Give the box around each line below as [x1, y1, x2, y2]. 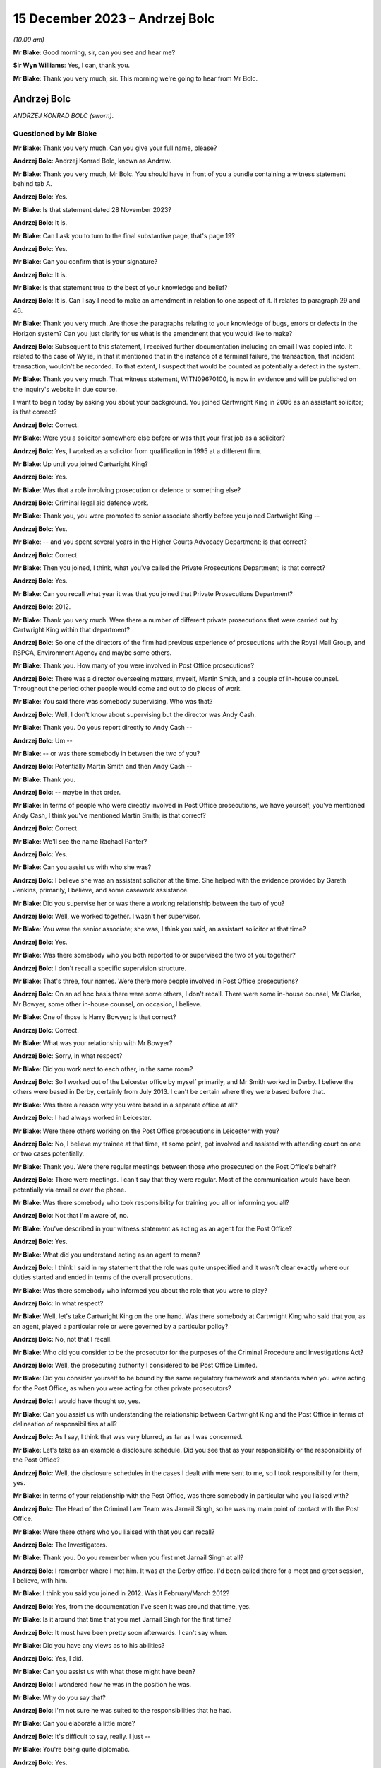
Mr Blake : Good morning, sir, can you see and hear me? [13, 48, 176, 57]
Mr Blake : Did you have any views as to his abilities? [13, 1641, 165, 1650]
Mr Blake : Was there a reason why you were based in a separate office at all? [13, 1100, 238, 1109]
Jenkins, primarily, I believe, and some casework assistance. [13, 886, 190, 895]
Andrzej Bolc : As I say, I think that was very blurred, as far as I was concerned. [13, 1433, 243, 1441]
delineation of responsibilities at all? [13, 1420, 118, 1428]
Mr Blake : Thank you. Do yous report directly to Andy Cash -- [13, 723, 193, 732]
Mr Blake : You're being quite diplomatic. [13, 1745, 130, 1754]
